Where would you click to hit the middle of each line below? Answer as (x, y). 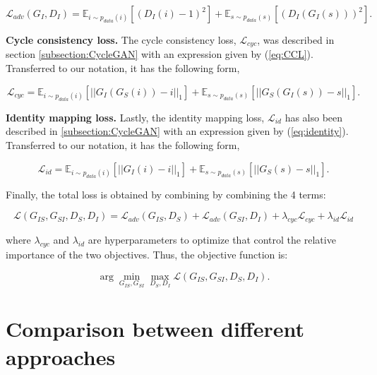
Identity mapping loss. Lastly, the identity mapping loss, (135, 117)
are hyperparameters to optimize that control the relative (212, 240)
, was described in (296, 40)
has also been (314, 117)
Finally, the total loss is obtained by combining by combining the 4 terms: (166, 194)
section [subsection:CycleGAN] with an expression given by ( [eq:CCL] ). (160, 54)
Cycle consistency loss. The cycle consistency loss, (121, 40)
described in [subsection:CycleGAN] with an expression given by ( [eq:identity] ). (177, 131)
